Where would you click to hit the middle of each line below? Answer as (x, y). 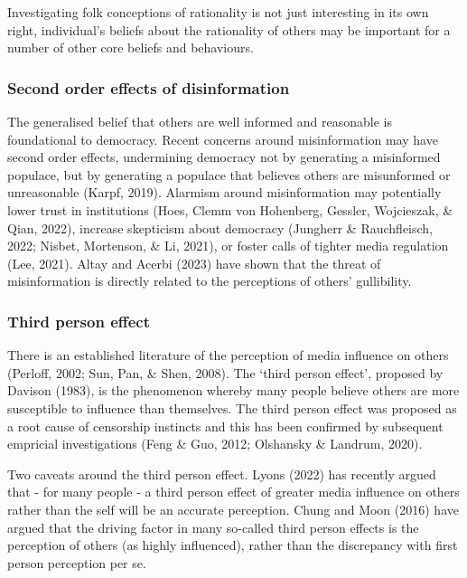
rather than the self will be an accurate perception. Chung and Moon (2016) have (233, 509)
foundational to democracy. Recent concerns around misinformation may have (223, 139)
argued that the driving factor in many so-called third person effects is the (213, 527)
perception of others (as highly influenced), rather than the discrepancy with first (233, 545)
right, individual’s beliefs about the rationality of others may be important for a (229, 29)
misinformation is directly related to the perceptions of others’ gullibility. (210, 281)
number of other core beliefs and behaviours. (131, 47)
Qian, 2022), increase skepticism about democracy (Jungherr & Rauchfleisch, (220, 227)
